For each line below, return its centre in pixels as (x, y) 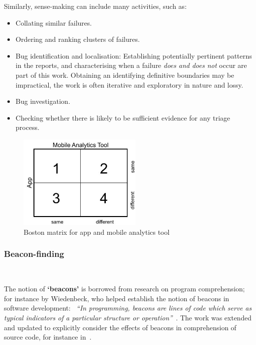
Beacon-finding (34, 254)
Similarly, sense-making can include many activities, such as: (96, 6)
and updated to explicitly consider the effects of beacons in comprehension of (120, 327)
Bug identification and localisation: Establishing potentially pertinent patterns (134, 55)
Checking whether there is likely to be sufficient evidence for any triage (123, 117)
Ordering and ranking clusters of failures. (78, 39)
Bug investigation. (43, 101)
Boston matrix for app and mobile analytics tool (97, 232)
